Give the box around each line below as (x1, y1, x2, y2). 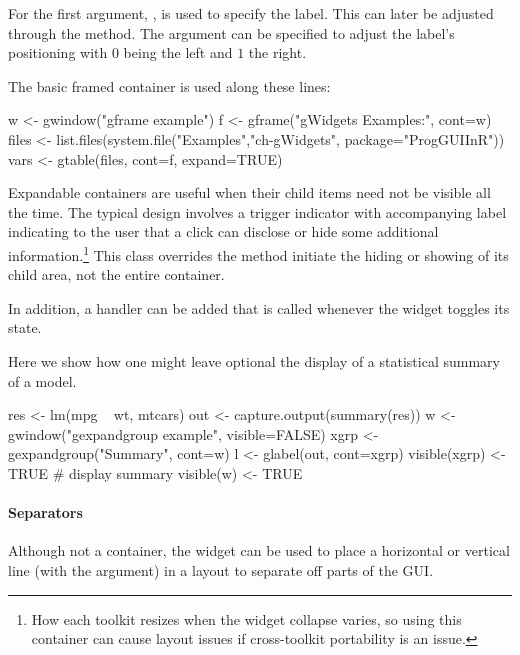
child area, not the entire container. (8, 264, 225, 285)
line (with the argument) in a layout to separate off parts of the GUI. (8, 559, 434, 580)
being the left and (123, 42, 233, 63)
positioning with (8, 42, 108, 63)
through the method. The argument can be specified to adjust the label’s (8, 22, 455, 43)
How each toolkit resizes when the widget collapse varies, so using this (31, 608, 462, 629)
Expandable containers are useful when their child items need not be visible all (8, 182, 491, 203)
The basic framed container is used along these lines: (8, 75, 331, 96)
